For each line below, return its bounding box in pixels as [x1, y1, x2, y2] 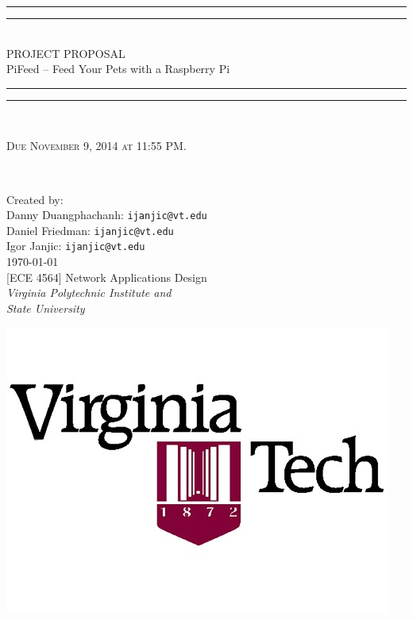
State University [6, 299, 85, 316]
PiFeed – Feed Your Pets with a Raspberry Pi [6, 60, 230, 77]
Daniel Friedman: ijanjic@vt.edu [6, 221, 174, 238]
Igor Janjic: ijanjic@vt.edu [6, 237, 145, 254]
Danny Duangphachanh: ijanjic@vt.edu [6, 206, 207, 223]
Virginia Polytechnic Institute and [6, 284, 172, 301]
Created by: [6, 191, 64, 207]
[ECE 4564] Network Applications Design [6, 268, 207, 285]
